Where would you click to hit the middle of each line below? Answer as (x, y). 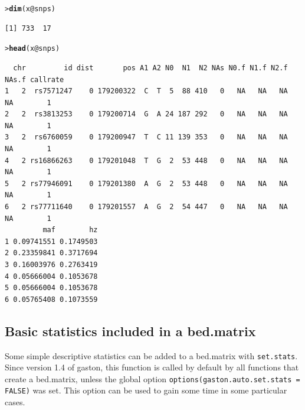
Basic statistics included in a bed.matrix (130, 331)
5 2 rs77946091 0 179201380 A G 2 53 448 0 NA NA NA (146, 183)
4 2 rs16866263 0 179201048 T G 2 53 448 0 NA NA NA (146, 160)
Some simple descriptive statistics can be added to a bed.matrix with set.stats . (151, 355)
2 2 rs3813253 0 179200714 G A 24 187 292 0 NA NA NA (146, 114)
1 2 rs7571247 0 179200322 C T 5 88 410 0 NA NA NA (146, 91)
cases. (15, 402)
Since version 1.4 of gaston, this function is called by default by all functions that (152, 367)
